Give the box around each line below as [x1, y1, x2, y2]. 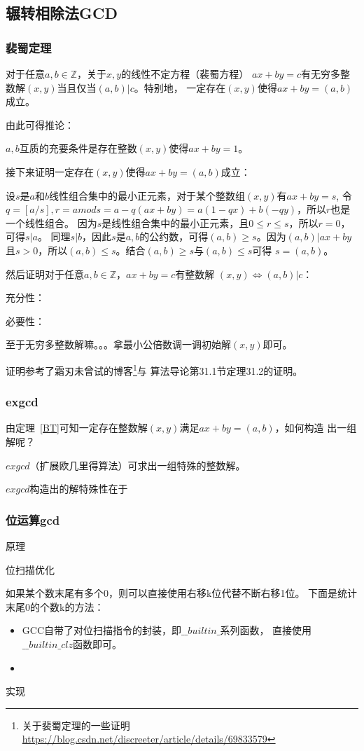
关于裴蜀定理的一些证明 [22, 717, 130, 732]
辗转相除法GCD [6, 2, 118, 24]
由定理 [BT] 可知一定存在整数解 [6, 420, 148, 435]
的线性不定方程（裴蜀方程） [121, 67, 249, 81]
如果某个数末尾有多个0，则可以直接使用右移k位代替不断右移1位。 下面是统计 [6, 586, 358, 600]
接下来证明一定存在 [6, 164, 94, 179]
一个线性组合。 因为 [6, 215, 97, 230]
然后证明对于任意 [6, 266, 84, 281]
